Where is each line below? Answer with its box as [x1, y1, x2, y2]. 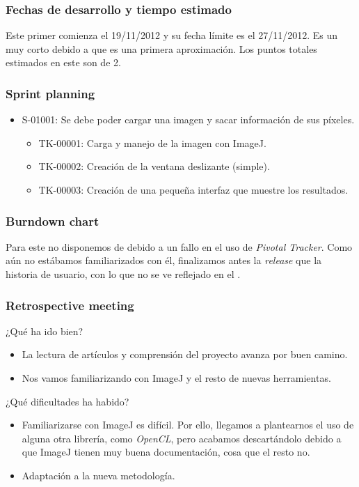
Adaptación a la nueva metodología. [22, 467, 175, 482]
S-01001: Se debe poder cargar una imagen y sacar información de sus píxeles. [22, 112, 355, 127]
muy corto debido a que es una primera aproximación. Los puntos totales [6, 41, 317, 56]
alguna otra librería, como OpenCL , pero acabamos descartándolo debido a [22, 431, 342, 445]
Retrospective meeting [6, 296, 134, 314]
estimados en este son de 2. [6, 55, 121, 70]
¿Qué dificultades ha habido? [6, 394, 129, 408]
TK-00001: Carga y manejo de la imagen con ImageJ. [38, 135, 266, 150]
